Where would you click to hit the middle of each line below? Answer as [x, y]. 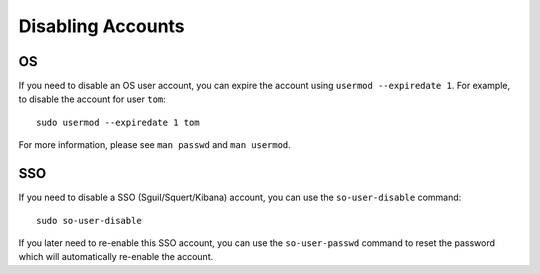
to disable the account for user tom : [92, 99]
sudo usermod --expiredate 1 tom [118, 122]
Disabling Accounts [101, 26]
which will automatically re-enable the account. [116, 257]
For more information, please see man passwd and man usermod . [155, 145]
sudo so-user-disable [89, 220]
